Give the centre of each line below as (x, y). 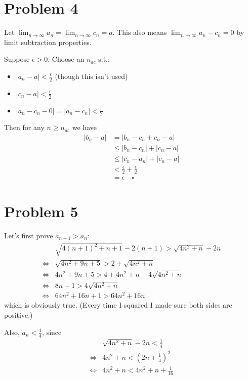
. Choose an (66, 59)
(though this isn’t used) (91, 76)
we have (84, 127)
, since (52, 332)
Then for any (24, 127)
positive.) (18, 315)
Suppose (17, 59)
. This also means (140, 32)
